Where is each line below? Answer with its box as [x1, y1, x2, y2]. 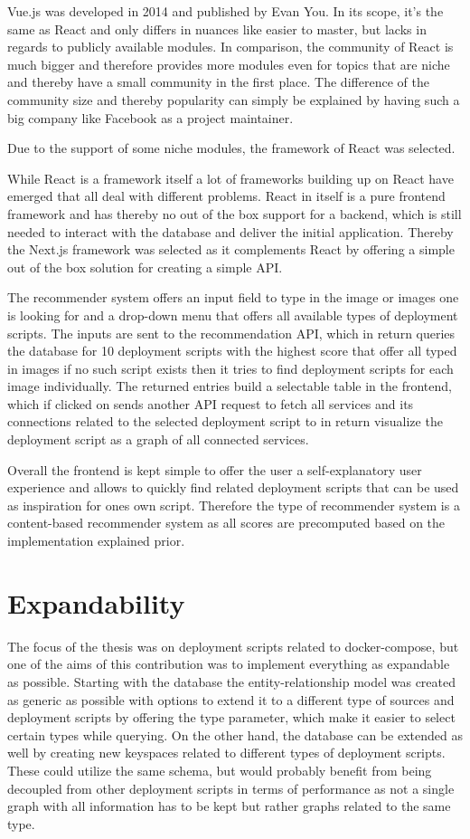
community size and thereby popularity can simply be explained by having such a [7, 90, 460, 109]
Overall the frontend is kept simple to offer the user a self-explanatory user [7, 460, 422, 479]
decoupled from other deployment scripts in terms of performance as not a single [7, 778, 455, 797]
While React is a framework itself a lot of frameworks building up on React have [7, 168, 454, 187]
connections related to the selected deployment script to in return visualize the [7, 412, 443, 431]
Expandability [7, 584, 185, 621]
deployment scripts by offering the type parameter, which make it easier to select [7, 708, 456, 727]
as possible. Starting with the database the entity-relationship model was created [7, 672, 456, 691]
